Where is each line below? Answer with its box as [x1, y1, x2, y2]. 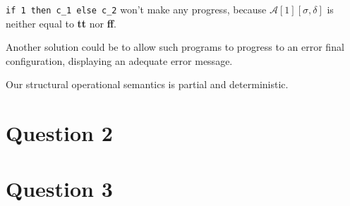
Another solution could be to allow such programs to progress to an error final [6, 40, 344, 54]
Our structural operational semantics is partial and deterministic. [6, 77, 289, 92]
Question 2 [6, 119, 113, 147]
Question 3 [6, 174, 113, 202]
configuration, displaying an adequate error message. [6, 53, 233, 68]
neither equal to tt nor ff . [6, 16, 116, 30]
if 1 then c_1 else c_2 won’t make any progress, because [6, 2, 267, 16]
